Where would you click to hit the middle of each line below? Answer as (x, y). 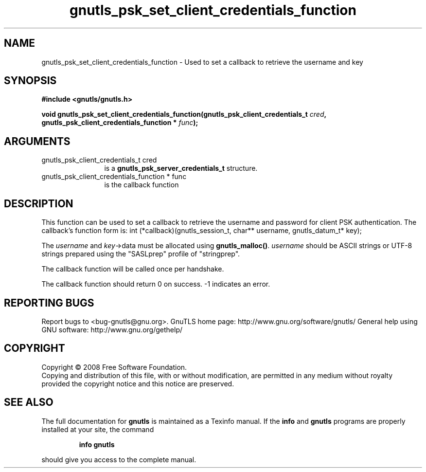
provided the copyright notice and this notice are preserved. (138, 383)
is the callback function (142, 185)
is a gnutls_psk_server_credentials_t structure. (181, 168)
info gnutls (97, 444)
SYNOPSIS (30, 81)
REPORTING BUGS (49, 303)
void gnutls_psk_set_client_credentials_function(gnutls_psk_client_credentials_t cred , (184, 114)
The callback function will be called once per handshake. (133, 269)
